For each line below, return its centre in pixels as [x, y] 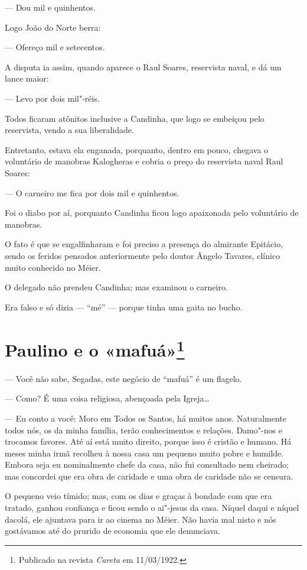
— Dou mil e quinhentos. [50, 7]
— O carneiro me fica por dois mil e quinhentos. [92, 192]
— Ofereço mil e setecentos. [55, 47]
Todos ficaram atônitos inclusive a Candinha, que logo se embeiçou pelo [135, 118]
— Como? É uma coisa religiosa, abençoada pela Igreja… [107, 398]
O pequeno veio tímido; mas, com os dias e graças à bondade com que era [138, 496]
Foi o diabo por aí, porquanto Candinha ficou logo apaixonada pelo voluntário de [152, 213]
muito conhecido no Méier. [53, 267]
